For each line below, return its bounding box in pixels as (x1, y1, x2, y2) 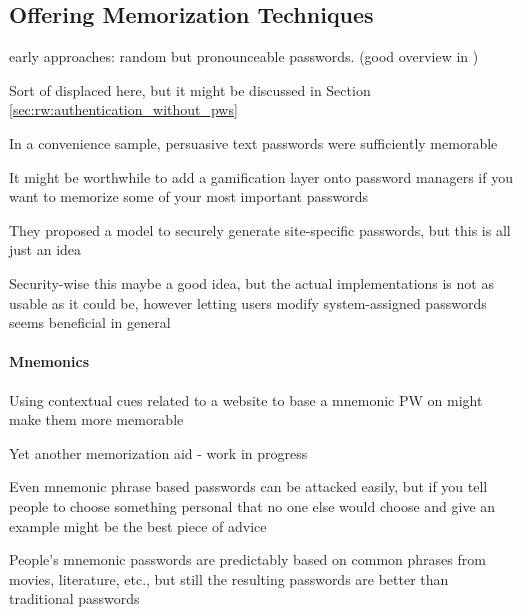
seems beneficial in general (9, 312, 171, 333)
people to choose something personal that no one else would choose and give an (9, 495, 496, 516)
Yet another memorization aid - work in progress (9, 442, 308, 463)
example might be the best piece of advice (9, 515, 267, 536)
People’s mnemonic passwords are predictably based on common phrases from (9, 549, 486, 570)
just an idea (9, 239, 82, 260)
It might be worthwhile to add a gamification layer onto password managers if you (9, 166, 513, 187)
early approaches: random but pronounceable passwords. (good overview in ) (9, 46, 479, 67)
